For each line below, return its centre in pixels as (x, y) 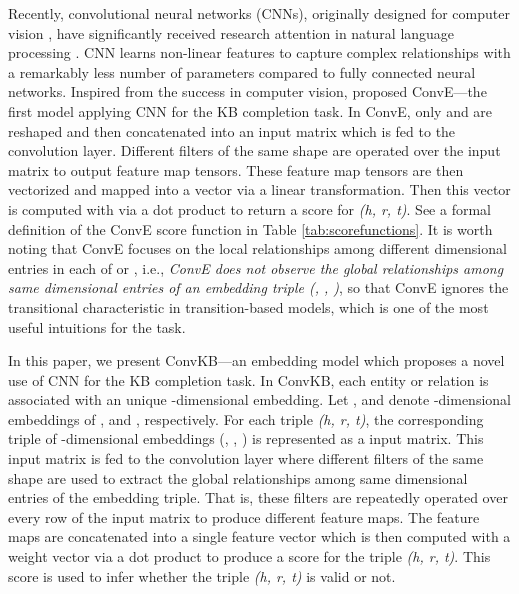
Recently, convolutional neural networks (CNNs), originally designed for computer (259, 13)
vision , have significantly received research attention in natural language (231, 32)
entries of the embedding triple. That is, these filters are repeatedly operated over (258, 497)
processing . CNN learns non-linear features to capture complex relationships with (259, 52)
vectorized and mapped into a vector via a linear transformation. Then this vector (259, 189)
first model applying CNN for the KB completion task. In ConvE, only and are (250, 110)
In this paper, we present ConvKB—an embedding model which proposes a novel (256, 360)
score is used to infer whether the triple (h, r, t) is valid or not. (202, 575)
